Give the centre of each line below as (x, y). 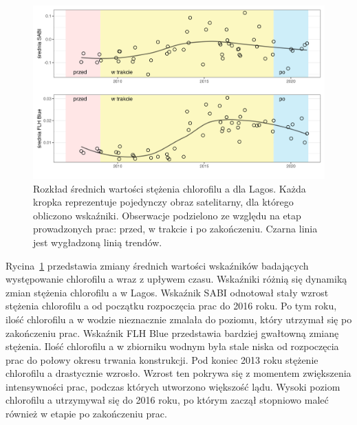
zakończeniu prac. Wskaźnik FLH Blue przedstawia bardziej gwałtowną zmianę (172, 333)
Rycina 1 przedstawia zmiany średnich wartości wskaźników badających (157, 265)
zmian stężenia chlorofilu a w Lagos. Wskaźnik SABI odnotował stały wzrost (167, 292)
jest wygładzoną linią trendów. (98, 242)
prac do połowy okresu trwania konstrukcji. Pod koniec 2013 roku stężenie (162, 359)
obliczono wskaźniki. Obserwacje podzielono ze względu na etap (167, 215)
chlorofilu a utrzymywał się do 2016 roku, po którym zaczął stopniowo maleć (167, 400)
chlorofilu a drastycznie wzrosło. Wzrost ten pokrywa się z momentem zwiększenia (178, 373)
